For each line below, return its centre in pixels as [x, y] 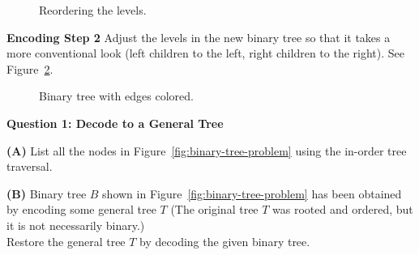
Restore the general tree [66, 241]
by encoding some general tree [81, 209]
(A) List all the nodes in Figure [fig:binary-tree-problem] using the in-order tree [207, 150]
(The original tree [214, 209]
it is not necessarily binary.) [76, 225]
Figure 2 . [30, 68]
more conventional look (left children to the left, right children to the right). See [205, 53]
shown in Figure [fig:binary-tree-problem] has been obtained [252, 193]
